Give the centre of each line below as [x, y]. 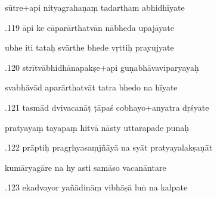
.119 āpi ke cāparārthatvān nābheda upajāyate [90, 27]
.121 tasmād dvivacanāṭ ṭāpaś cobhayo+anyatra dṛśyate [107, 107]
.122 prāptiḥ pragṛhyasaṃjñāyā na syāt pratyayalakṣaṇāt [109, 147]
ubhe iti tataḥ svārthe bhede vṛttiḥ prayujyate [89, 47]
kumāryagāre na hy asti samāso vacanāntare [86, 167]
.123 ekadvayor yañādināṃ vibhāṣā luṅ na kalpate [96, 187]
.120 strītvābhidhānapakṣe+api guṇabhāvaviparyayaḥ [102, 67]
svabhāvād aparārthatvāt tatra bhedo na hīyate [91, 87]
